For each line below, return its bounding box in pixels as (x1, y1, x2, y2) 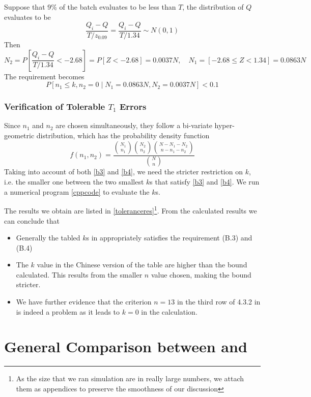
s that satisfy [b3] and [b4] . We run (150, 176, 260, 187)
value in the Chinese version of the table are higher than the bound (37, 259, 247, 270)
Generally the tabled (16, 232, 80, 243)
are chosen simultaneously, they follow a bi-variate (55, 120, 212, 131)
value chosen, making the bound (151, 269, 251, 280)
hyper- (214, 120, 235, 131)
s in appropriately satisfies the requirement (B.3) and (86, 232, 252, 243)
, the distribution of (182, 2, 244, 12)
